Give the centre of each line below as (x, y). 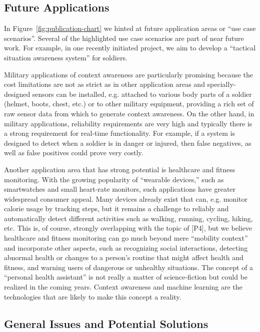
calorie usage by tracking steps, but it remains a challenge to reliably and (116, 208)
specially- (221, 84)
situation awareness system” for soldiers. (66, 57)
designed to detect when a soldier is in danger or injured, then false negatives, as (128, 143)
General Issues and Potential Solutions (106, 323)
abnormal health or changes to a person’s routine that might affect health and (124, 257)
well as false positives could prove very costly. (74, 153)
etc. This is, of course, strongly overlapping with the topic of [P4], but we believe (128, 228)
